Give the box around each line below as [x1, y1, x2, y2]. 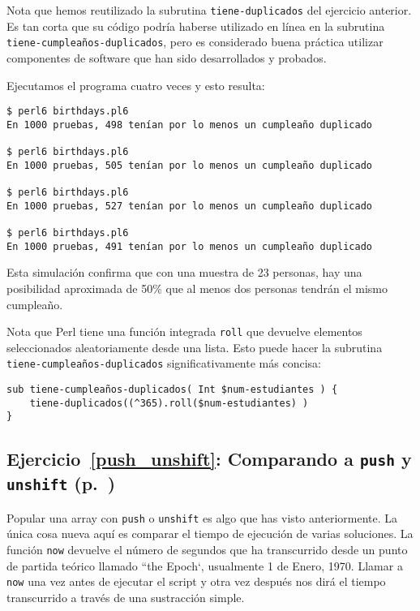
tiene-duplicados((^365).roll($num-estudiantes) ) [29, 397, 309, 409]
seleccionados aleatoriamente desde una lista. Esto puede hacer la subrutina [6, 338, 383, 355]
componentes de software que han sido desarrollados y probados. [6, 49, 327, 66]
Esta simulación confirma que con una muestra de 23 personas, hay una [6, 264, 362, 281]
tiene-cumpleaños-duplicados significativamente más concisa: [6, 355, 321, 372]
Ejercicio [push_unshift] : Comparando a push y [6, 446, 412, 471]
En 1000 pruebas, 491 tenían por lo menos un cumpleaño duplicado [6, 240, 373, 252]
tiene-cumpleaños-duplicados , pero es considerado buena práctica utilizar [6, 33, 384, 50]
